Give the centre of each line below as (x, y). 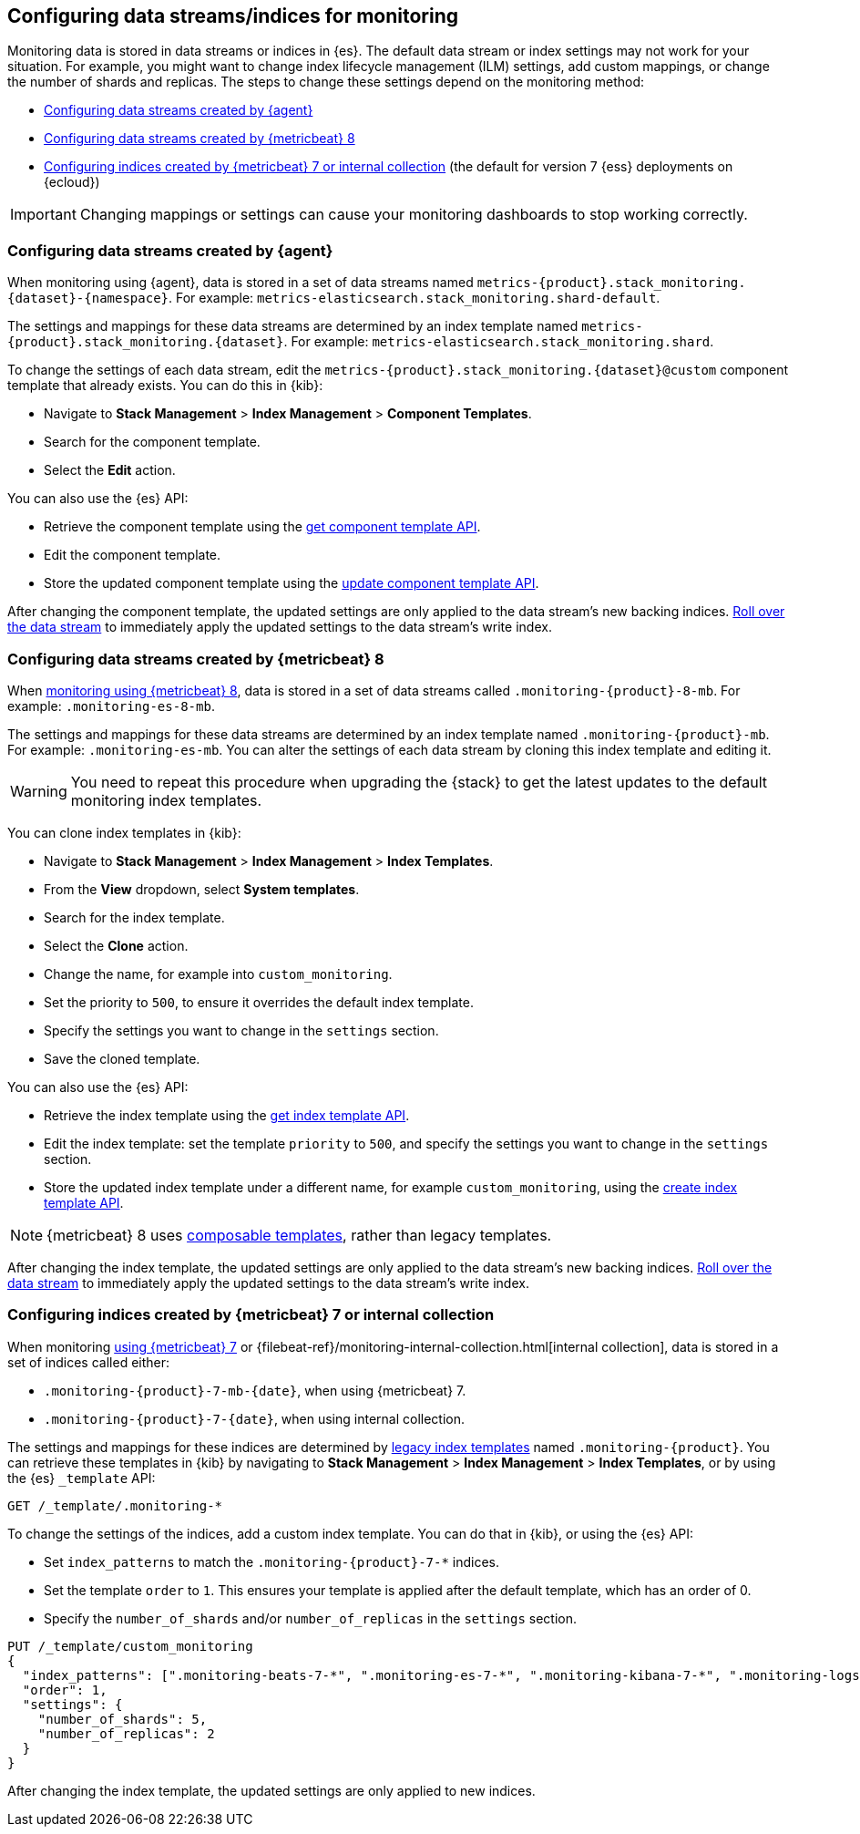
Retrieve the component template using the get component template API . (262, 527)
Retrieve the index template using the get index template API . (227, 1115)
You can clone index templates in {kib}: (124, 832)
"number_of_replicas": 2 (126, 1733)
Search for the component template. (152, 442)
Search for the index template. (134, 917)
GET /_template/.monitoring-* (115, 1505)
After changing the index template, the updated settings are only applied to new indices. (271, 1790)
